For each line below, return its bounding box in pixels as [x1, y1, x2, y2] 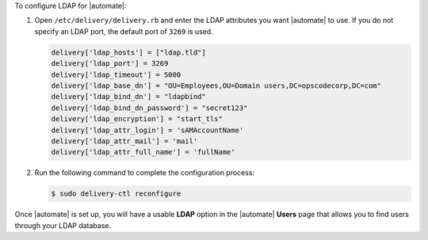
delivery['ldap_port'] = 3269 [51, 59, 169, 68]
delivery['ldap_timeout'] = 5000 [51, 70, 182, 79]
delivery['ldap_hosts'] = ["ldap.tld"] [51, 48, 206, 57]
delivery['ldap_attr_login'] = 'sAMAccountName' [51, 125, 244, 135]
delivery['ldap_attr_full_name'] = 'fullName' [51, 147, 235, 157]
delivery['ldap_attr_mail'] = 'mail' [51, 136, 198, 146]
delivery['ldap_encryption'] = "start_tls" [51, 115, 224, 124]
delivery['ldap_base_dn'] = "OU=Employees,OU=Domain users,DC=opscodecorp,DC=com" [51, 81, 382, 90]
